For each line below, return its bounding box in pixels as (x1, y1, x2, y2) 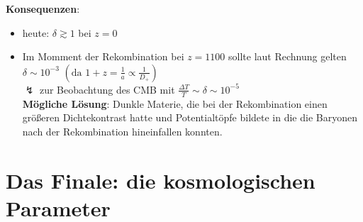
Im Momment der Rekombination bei (22, 49, 184, 64)
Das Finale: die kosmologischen (6, 165, 315, 194)
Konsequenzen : (6, 1, 80, 16)
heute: (22, 25, 50, 40)
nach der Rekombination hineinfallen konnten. (22, 123, 223, 138)
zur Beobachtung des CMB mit (39, 82, 175, 96)
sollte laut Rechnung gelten (228, 49, 347, 64)
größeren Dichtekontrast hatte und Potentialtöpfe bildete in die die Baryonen (22, 110, 357, 125)
